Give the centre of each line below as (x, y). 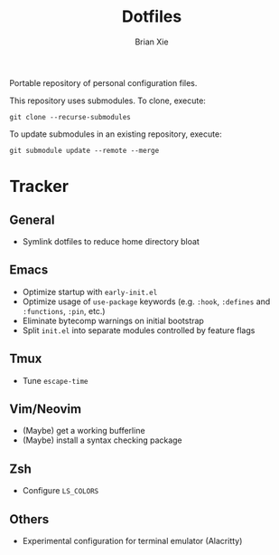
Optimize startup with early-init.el (90, 292)
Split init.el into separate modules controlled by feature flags (139, 330)
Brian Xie (152, 42)
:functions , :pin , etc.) (64, 311)
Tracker (39, 187)
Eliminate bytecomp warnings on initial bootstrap (113, 321)
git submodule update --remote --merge (84, 150)
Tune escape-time (55, 380)
